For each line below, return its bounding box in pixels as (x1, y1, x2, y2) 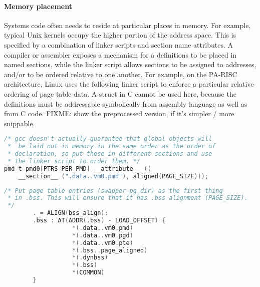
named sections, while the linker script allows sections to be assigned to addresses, (4, 59, 256, 70)
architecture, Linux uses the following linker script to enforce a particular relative (4, 79, 254, 89)
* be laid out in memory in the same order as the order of (8, 143, 216, 150)
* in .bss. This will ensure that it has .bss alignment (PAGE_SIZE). (8, 194, 248, 202)
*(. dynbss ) (72, 254, 108, 261)
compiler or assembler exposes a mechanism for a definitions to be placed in (4, 49, 237, 60)
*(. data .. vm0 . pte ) (72, 239, 133, 246)
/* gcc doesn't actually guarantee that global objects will (4, 135, 212, 143)
